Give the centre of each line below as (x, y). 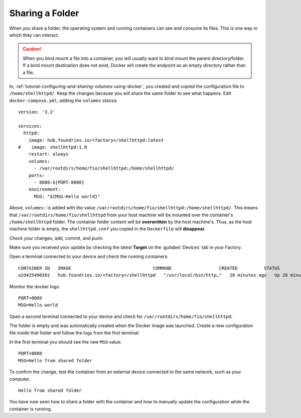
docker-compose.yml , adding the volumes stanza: (63, 100)
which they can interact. (34, 35)
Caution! (32, 49)
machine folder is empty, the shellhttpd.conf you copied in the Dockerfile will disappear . (107, 229)
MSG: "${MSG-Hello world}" (67, 196)
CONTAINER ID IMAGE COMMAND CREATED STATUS (149, 268)
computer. (20, 379)
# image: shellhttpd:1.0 (53, 147)
